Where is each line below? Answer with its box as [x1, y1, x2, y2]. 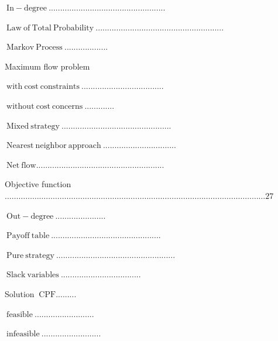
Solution [5, 287, 35, 299]
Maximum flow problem [5, 60, 90, 72]
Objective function [5, 178, 71, 190]
